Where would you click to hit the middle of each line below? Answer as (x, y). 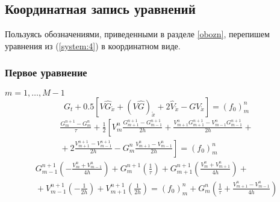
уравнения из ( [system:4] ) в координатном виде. (93, 45)
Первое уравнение (46, 72)
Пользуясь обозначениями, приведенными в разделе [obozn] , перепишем (137, 34)
